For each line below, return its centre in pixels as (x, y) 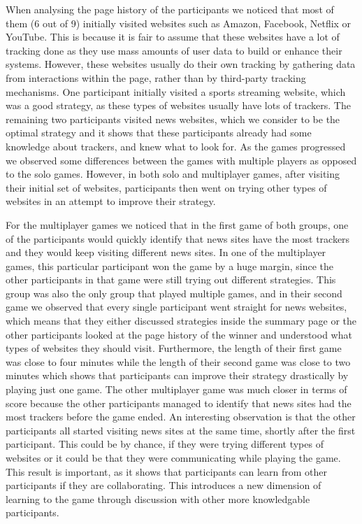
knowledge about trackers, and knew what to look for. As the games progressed (176, 146)
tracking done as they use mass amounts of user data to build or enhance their (174, 50)
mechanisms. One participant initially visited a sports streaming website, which (176, 91)
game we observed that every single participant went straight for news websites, (176, 307)
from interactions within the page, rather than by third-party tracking (156, 77)
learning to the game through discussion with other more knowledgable (158, 498)
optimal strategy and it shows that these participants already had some (159, 133)
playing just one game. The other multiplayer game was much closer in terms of (176, 389)
